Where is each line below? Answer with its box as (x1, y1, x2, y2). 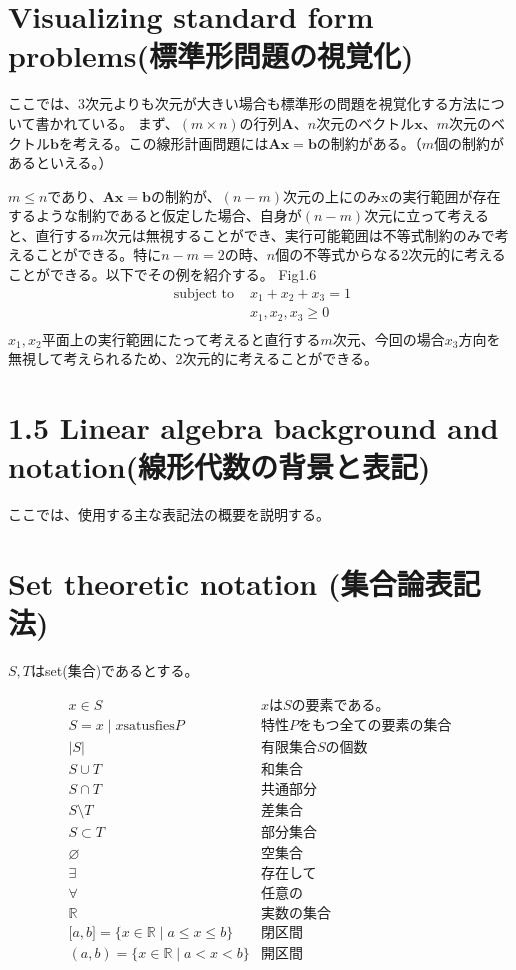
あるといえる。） (8, 152, 113, 173)
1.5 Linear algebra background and (8, 407, 499, 448)
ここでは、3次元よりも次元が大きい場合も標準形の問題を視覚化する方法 (8, 93, 477, 114)
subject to (173, 286, 235, 301)
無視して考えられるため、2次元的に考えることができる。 (8, 348, 378, 369)
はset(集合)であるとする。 (31, 660, 199, 681)
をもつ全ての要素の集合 (297, 718, 452, 733)
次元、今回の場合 (332, 328, 445, 349)
